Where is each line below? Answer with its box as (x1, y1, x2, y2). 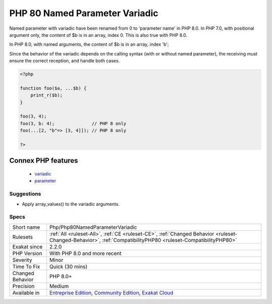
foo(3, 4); (20, 113, 47, 119)
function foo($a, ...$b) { (20, 85, 87, 91)
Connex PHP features (9, 156, 78, 165)
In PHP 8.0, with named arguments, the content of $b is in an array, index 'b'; (9, 41, 169, 47)
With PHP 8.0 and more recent (49, 250, 122, 257)
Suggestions (9, 191, 41, 198)
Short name (12, 223, 40, 230)
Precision (12, 282, 35, 289)
